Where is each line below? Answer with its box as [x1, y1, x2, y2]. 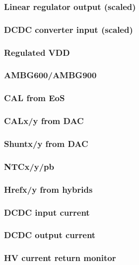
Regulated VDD [4, 46, 70, 58]
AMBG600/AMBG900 [4, 69, 97, 81]
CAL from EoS [4, 92, 65, 104]
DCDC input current [4, 206, 90, 218]
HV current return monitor [4, 252, 116, 264]
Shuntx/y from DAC [4, 137, 88, 149]
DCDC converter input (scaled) [4, 23, 133, 35]
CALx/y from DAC [4, 115, 84, 127]
